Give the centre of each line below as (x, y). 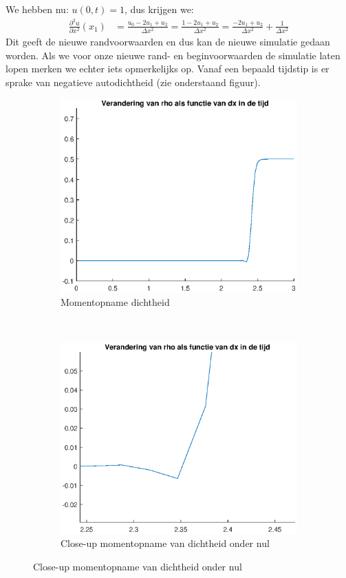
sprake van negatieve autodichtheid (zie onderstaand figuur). (133, 82)
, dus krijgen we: (159, 9)
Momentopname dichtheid (115, 302)
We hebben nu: (37, 9)
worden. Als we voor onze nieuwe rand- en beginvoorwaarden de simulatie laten (173, 55)
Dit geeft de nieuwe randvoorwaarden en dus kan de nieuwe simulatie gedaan (168, 42)
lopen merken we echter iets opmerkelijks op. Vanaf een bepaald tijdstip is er (167, 69)
